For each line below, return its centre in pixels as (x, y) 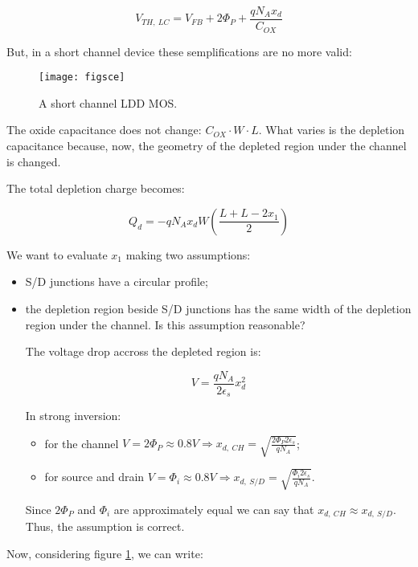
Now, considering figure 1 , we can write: (105, 553)
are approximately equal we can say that (214, 509)
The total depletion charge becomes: (96, 188)
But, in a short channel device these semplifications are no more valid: (179, 51)
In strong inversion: (73, 416)
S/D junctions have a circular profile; (117, 281)
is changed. (34, 161)
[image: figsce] (82, 78)
